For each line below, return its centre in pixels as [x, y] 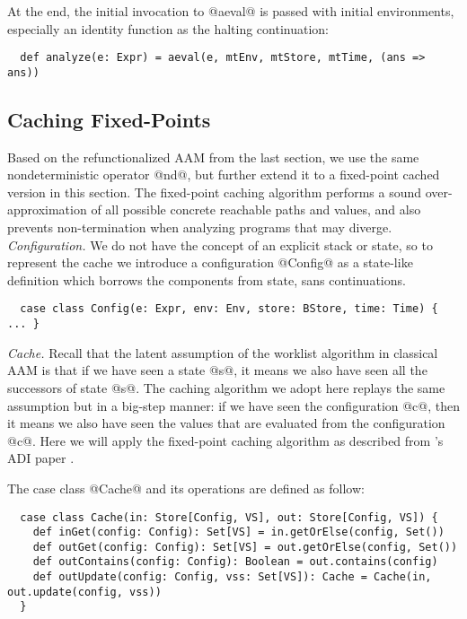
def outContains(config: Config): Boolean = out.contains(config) [235, 562]
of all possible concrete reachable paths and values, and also [256, 209]
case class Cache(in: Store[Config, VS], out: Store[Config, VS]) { [229, 517]
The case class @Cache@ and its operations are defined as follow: [186, 488]
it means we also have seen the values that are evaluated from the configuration [226, 423]
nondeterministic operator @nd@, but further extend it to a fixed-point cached [224, 174]
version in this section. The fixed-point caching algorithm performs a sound [215, 192]
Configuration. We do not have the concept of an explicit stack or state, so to [220, 244]
